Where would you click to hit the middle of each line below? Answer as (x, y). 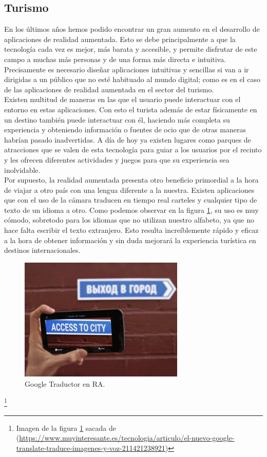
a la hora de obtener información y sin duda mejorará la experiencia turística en (130, 240)
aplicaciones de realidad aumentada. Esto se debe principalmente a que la (120, 39)
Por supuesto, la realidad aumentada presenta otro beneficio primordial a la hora (131, 180)
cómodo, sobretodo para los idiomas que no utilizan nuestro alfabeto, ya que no (129, 220)
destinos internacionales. (42, 250)
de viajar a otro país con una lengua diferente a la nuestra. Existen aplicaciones (129, 190)
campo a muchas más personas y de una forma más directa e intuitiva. (115, 59)
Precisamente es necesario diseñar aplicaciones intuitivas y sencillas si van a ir (127, 69)
